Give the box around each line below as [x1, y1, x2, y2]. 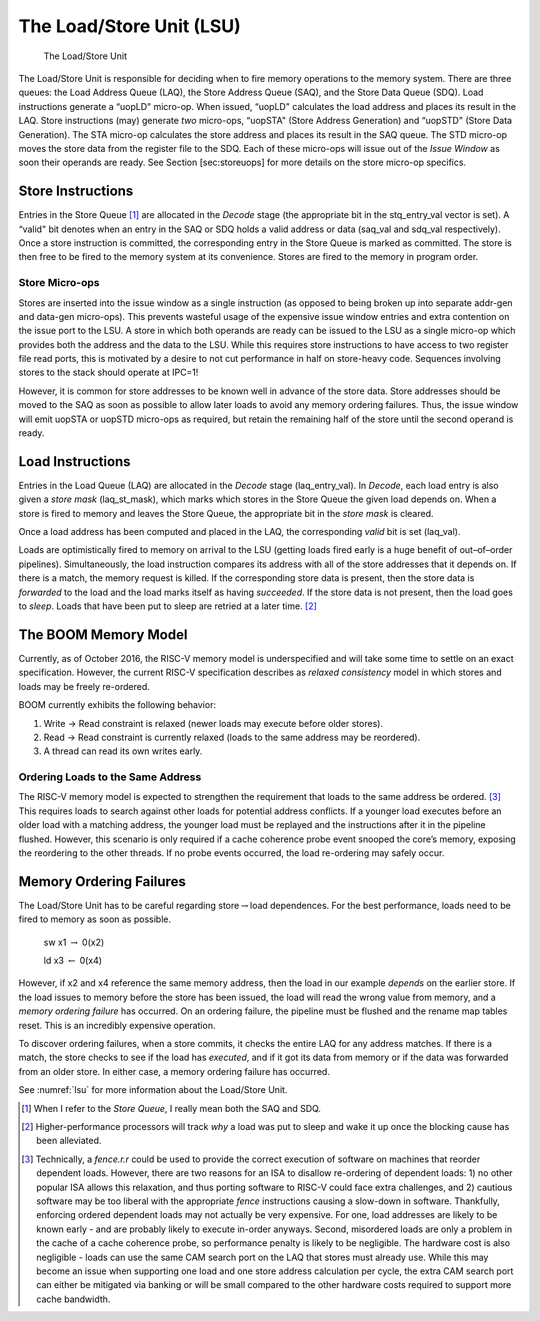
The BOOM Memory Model [18, 626, 188, 643]
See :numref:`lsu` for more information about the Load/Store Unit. [18, 1084, 288, 1096]
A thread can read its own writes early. [43, 745, 203, 757]
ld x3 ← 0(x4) [43, 955, 103, 967]
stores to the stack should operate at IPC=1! [18, 366, 199, 379]
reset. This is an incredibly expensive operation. [18, 1019, 216, 1031]
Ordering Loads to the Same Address [18, 770, 202, 784]
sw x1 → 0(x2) [43, 936, 105, 948]
